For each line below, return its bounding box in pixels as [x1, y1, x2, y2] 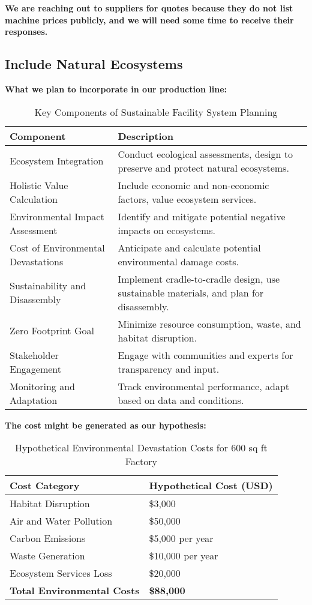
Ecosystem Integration [10, 154, 104, 168]
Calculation [10, 191, 58, 206]
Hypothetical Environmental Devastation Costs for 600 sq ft [14, 441, 268, 455]
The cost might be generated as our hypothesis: [5, 418, 206, 431]
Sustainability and [10, 278, 86, 293]
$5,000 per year [149, 531, 214, 546]
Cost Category [10, 478, 80, 493]
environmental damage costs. [118, 254, 239, 268]
